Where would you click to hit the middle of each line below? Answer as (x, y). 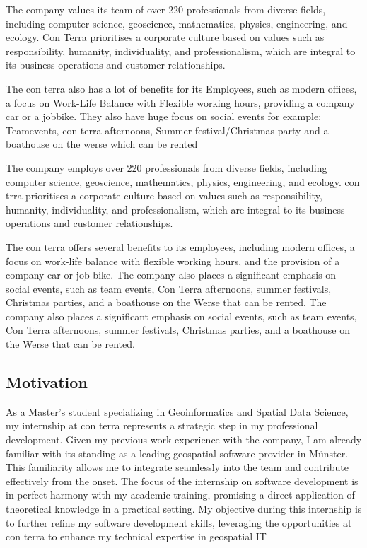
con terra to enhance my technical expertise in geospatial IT (136, 536)
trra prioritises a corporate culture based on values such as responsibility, (164, 196)
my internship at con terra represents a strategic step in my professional (162, 425)
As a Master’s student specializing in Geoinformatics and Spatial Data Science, (177, 411)
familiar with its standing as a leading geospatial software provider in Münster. (177, 453)
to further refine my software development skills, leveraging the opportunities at (179, 522)
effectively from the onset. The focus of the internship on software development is (182, 480)
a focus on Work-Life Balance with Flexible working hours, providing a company (180, 102)
